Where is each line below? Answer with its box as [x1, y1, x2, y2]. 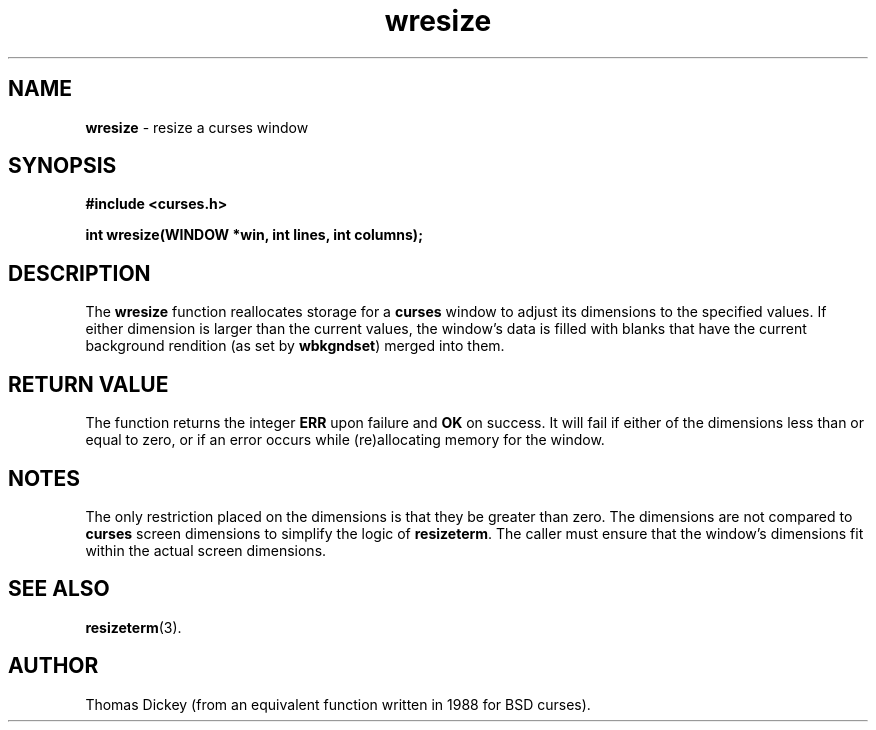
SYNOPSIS [8, 153, 117, 179]
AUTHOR [8, 653, 99, 679]
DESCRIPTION [8, 260, 151, 286]
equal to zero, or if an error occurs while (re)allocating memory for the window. [85, 431, 605, 449]
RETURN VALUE [8, 371, 169, 397]
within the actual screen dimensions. [85, 541, 327, 559]
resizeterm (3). [85, 618, 182, 636]
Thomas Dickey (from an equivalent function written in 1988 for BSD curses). [85, 695, 591, 713]
